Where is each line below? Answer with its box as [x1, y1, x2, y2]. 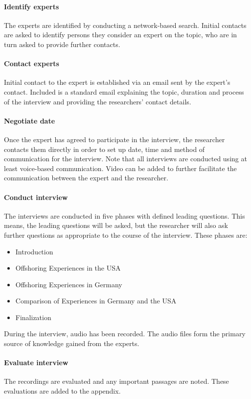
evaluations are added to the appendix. [4, 386, 121, 396]
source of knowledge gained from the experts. [4, 338, 139, 349]
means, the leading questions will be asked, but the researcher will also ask [4, 220, 228, 230]
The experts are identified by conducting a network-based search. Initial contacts [4, 20, 247, 30]
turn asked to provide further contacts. [4, 39, 120, 49]
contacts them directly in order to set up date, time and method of [4, 144, 205, 154]
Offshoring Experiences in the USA [15, 263, 121, 273]
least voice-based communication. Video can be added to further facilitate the [4, 163, 237, 173]
